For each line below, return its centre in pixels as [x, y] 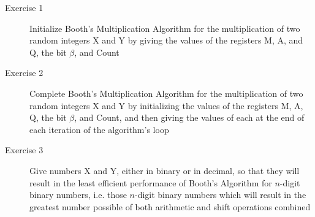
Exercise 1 [24, 7]
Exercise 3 [24, 150]
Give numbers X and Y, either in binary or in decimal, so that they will [165, 170]
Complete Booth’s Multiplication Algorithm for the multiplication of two [166, 93]
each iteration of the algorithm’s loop [99, 129]
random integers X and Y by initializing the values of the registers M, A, [166, 105]
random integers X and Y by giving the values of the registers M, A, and [166, 40]
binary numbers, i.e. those [78, 195]
